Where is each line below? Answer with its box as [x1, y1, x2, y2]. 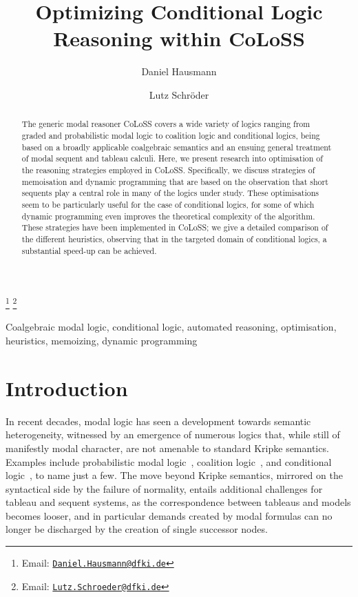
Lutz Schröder [149, 87, 209, 101]
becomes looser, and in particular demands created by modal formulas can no [6, 508, 333, 522]
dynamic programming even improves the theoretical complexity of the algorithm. [21, 210, 315, 222]
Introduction [6, 373, 128, 402]
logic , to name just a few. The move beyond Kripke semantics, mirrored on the [6, 468, 343, 482]
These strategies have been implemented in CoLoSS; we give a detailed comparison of [21, 222, 328, 233]
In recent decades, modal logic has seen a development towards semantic [6, 413, 311, 428]
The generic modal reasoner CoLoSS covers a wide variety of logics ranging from [21, 118, 310, 130]
